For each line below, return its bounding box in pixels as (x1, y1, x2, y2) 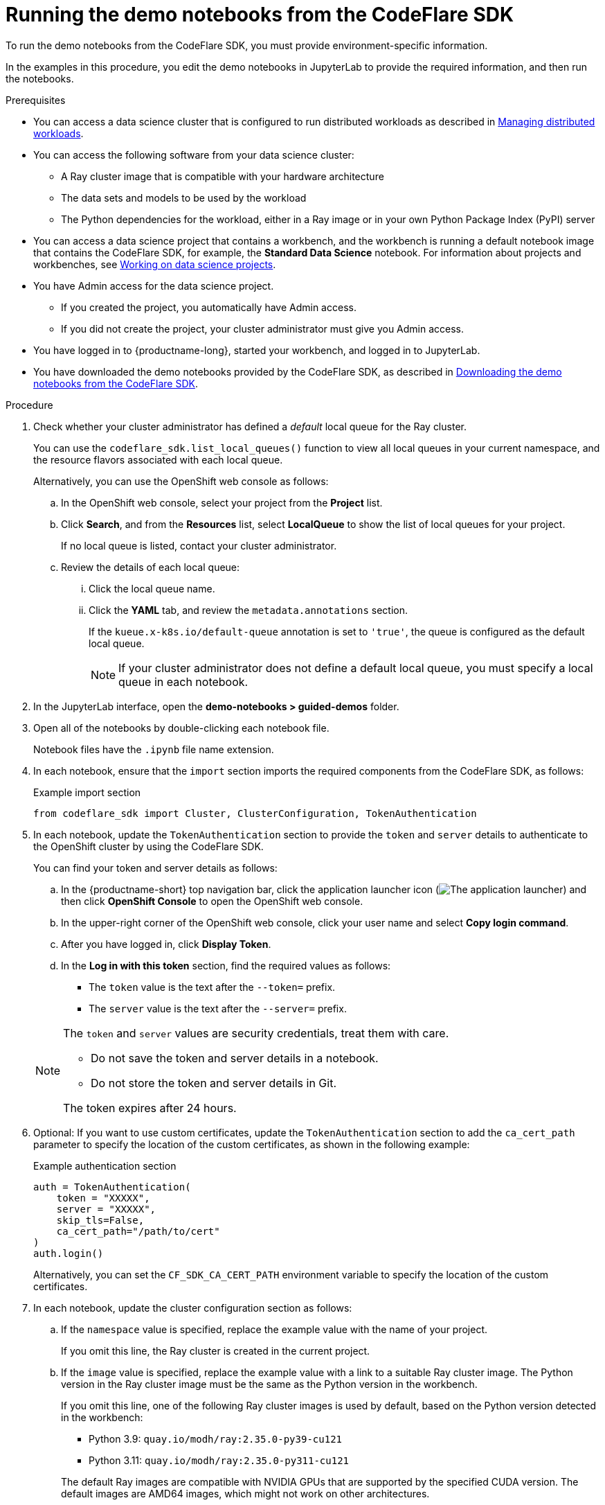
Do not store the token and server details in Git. (91, 1075, 336, 1090)
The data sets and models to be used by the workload (61, 191, 307, 204)
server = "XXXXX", (56, 1203, 156, 1215)
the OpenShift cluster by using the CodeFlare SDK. (33, 840, 264, 852)
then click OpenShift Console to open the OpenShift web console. (61, 895, 363, 907)
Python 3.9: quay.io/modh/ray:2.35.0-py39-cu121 (89, 1432, 342, 1445)
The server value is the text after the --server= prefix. (89, 1002, 347, 1014)
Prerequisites (6, 94, 66, 106)
